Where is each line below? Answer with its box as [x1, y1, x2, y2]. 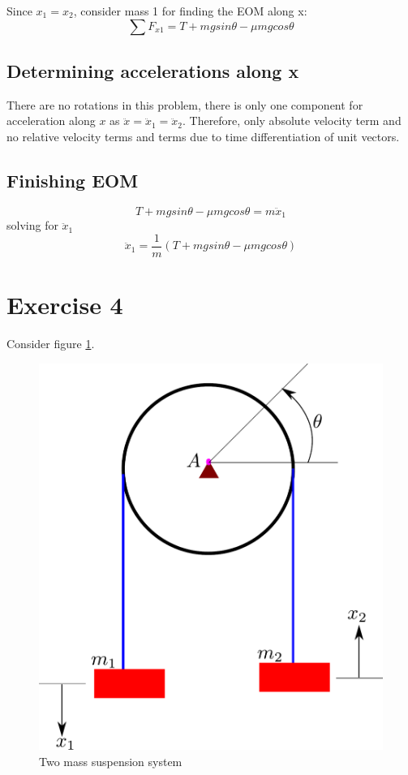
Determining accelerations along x [6, 58, 299, 83]
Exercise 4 [6, 288, 123, 321]
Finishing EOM [6, 167, 139, 192]
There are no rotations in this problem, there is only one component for [6, 96, 363, 113]
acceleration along [6, 112, 96, 129]
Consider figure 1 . [6, 335, 95, 352]
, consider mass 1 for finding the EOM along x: [73, 2, 307, 19]
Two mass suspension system [39, 752, 183, 769]
